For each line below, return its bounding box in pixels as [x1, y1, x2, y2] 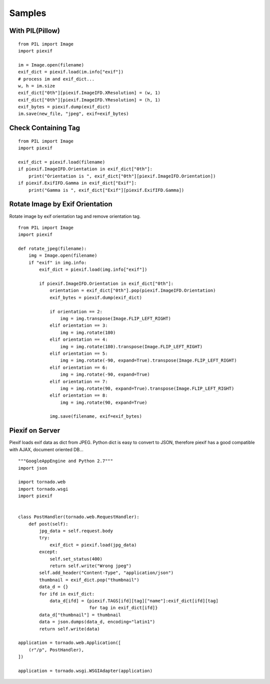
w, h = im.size [18, 83, 55, 88]
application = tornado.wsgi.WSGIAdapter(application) [18, 668, 152, 674]
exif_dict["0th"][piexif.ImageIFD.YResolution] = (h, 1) [18, 97, 161, 102]
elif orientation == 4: [49, 337, 108, 342]
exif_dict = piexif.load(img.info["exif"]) [39, 267, 147, 272]
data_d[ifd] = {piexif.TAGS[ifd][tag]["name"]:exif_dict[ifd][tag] [49, 598, 218, 604]
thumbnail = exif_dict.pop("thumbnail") [39, 577, 139, 583]
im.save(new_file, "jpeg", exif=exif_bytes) [18, 111, 129, 117]
